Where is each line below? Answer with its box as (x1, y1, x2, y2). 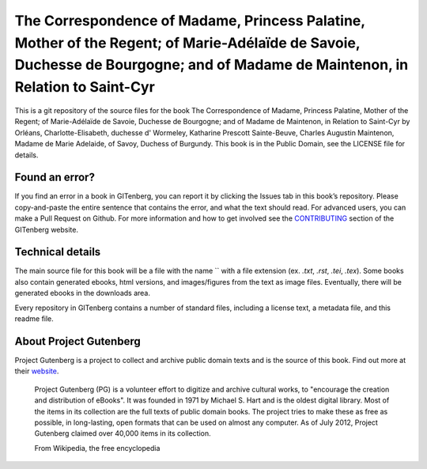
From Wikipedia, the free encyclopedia (34, 443, 161, 452)
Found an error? (14, 171, 95, 184)
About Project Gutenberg (14, 335, 142, 348)
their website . (14, 366, 59, 376)
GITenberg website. (14, 225, 79, 234)
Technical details (14, 245, 101, 259)
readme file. (14, 314, 55, 323)
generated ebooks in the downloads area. (14, 289, 150, 298)
